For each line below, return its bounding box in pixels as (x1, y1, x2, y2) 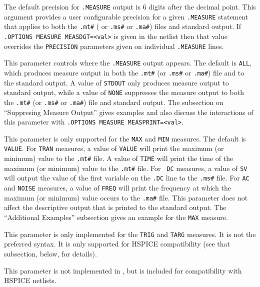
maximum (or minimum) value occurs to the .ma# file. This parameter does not (4, 192, 248, 202)
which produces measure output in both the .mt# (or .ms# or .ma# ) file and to (4, 67, 244, 77)
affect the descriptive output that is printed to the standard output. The (4, 202, 226, 212)
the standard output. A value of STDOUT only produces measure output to (4, 77, 229, 87)
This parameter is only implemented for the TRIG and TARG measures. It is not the (4, 228, 256, 239)
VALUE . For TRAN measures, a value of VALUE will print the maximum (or (4, 143, 224, 153)
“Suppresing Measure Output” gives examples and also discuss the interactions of (4, 106, 253, 117)
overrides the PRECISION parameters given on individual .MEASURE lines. (4, 40, 224, 51)
